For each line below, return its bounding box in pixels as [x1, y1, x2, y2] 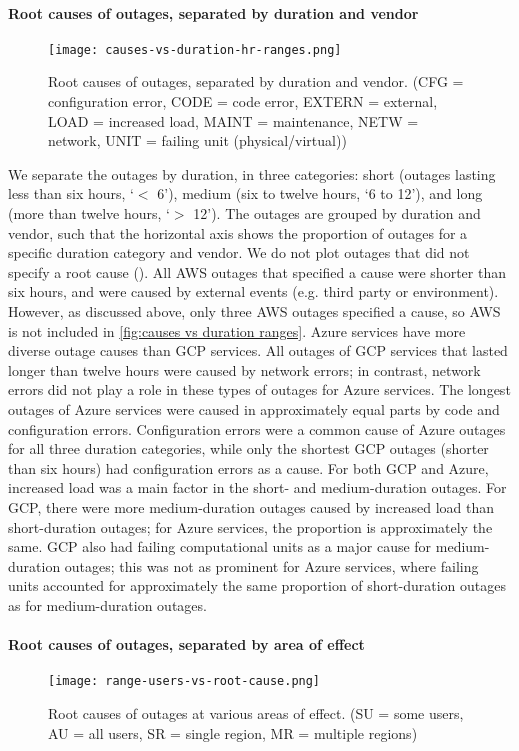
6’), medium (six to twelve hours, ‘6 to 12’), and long [157, 183, 483, 204]
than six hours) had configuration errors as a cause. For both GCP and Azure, [8, 457, 489, 478]
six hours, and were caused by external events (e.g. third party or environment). [8, 281, 499, 302]
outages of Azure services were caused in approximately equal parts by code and [8, 398, 500, 419]
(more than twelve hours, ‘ [8, 203, 170, 224]
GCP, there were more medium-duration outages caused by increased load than [8, 496, 495, 517]
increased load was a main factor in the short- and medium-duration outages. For [8, 477, 507, 498]
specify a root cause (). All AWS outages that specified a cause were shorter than [8, 261, 506, 282]
